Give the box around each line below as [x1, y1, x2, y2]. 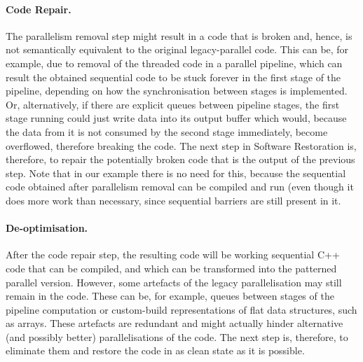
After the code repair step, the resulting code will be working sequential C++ [6, 247, 340, 262]
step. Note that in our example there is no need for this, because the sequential [6, 165, 346, 180]
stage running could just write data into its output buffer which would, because [6, 111, 347, 125]
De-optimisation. [6, 221, 88, 235]
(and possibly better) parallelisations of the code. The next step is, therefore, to [6, 329, 348, 344]
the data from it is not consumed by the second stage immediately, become [6, 124, 328, 139]
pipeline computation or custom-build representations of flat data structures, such [6, 302, 357, 316]
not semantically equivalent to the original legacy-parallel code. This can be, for [6, 42, 349, 57]
